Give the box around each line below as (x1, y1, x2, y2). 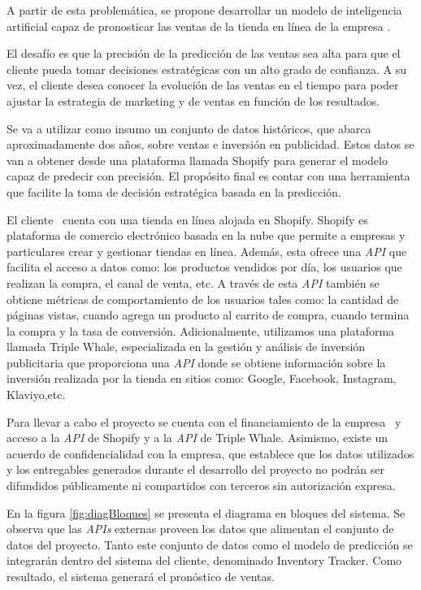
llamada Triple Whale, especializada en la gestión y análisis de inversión (7, 338, 366, 355)
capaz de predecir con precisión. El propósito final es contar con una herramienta (7, 167, 410, 184)
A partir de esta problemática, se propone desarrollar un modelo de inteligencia (7, 2, 402, 18)
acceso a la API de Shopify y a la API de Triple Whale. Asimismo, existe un (7, 429, 388, 446)
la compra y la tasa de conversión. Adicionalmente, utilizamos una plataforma (7, 322, 395, 339)
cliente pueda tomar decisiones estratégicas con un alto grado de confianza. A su (7, 60, 407, 77)
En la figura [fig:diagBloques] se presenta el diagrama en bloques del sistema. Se (7, 504, 406, 521)
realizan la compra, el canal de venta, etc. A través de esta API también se (7, 274, 380, 291)
